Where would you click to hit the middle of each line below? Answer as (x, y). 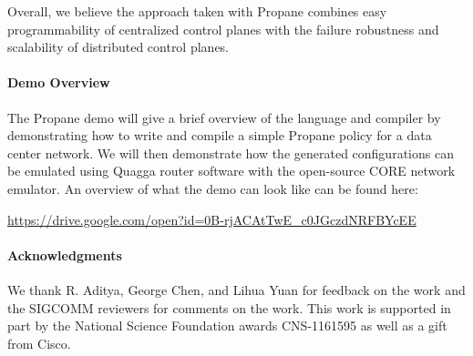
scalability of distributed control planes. (118, 47)
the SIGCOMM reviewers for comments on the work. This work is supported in (229, 307)
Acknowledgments (65, 254)
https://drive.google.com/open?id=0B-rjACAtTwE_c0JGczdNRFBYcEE (212, 219)
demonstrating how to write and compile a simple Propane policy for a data (220, 135)
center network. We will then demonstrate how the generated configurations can (231, 153)
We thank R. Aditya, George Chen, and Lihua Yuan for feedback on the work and (236, 289)
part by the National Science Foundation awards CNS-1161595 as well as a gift (227, 325)
